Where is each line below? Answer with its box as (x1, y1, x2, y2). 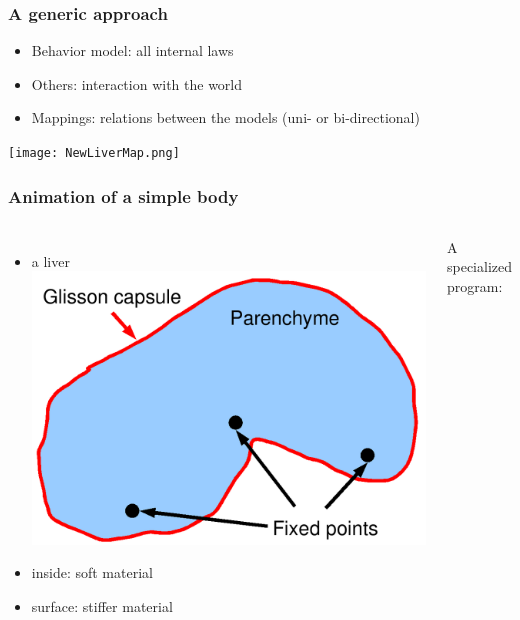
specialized (446, 256, 513, 277)
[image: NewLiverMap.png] (8, 146, 180, 160)
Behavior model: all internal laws (31, 40, 234, 61)
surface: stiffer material (31, 595, 173, 616)
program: (446, 276, 503, 297)
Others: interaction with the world (31, 73, 243, 94)
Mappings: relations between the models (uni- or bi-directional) (31, 107, 420, 128)
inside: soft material (31, 562, 153, 583)
